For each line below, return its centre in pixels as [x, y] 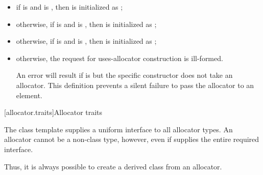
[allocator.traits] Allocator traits [53, 112]
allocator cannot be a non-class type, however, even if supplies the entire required [132, 139]
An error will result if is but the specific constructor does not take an [124, 75]
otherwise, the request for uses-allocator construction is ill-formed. [119, 58]
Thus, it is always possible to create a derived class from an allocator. [113, 166]
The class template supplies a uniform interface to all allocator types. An [118, 129]
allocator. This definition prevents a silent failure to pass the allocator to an [135, 85]
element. [29, 95]
